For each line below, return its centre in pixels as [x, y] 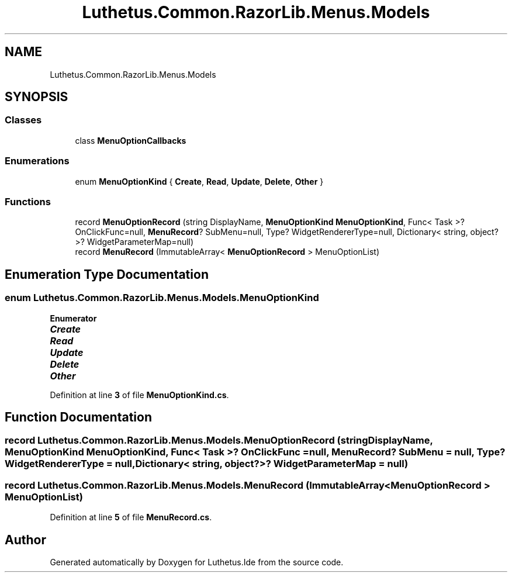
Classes [23, 120]
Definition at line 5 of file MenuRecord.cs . [131, 517]
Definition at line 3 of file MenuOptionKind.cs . [139, 395]
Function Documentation [78, 417]
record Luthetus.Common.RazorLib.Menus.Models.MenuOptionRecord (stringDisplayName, [219, 440]
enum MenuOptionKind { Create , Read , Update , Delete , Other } [199, 181]
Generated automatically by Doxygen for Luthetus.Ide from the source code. [197, 562]
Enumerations [37, 161]
